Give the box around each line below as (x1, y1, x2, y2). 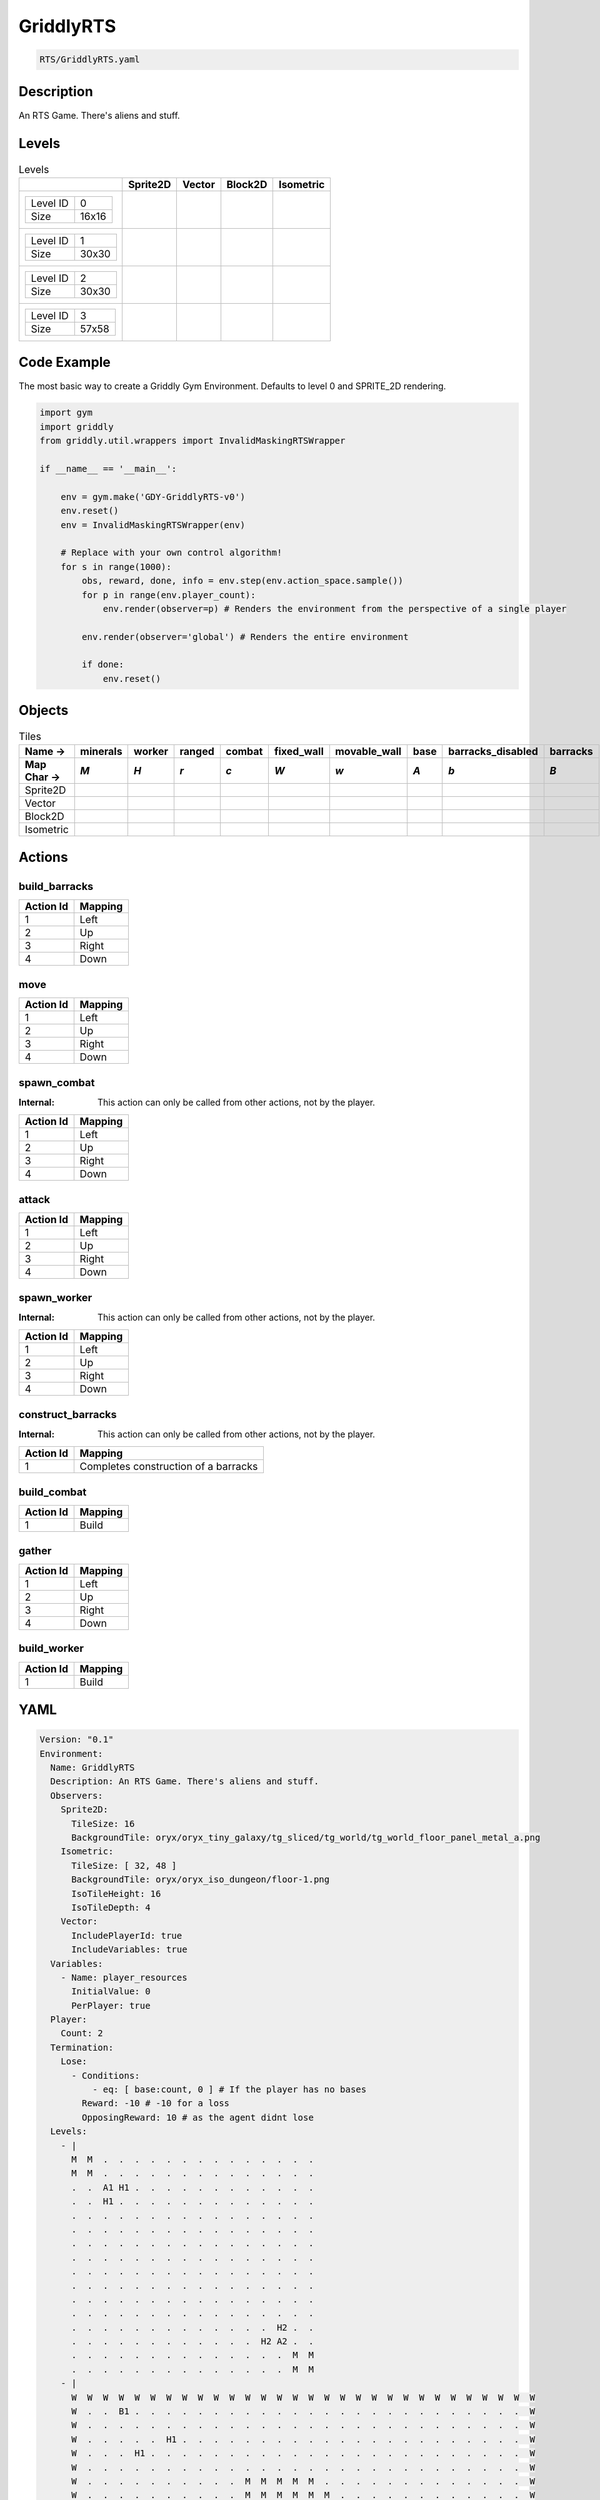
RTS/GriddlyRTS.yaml (39, 54, 140, 65)
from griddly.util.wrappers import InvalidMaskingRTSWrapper (39, 435, 346, 447)
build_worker (18, 1641, 84, 1655)
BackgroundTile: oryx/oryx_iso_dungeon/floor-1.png (71, 1874, 330, 1885)
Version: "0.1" (39, 1734, 114, 1745)
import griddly (39, 421, 114, 432)
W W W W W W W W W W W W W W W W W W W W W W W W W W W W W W (71, 2391, 535, 2403)
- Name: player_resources (60, 1971, 188, 1983)
